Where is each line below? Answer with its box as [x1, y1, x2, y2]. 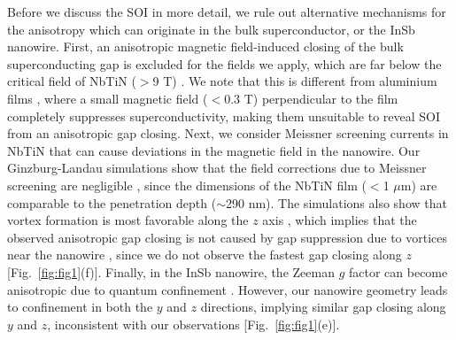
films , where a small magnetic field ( [7, 89, 208, 107]
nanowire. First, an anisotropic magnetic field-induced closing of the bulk [7, 37, 404, 56]
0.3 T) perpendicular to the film [224, 89, 398, 107]
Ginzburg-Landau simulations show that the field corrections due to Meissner [7, 158, 427, 177]
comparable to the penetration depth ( [7, 193, 217, 212]
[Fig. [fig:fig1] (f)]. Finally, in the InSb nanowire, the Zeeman [7, 262, 335, 281]
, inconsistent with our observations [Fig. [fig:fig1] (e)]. [47, 314, 340, 333]
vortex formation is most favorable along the [7, 211, 249, 229]
